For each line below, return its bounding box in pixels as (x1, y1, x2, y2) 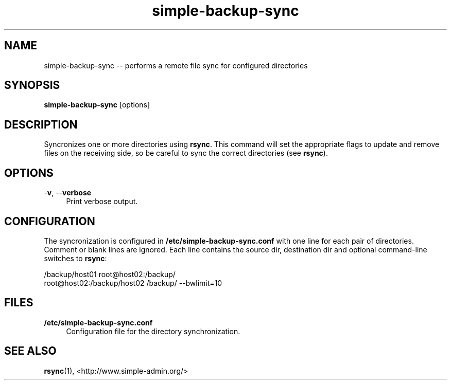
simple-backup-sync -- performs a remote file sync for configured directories (44, 61, 308, 70)
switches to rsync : (44, 253, 107, 263)
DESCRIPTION (4, 118, 78, 131)
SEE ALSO (4, 344, 57, 358)
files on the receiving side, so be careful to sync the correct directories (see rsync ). (44, 149, 328, 158)
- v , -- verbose (44, 188, 92, 197)
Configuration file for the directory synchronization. (66, 326, 240, 336)
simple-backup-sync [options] (44, 100, 150, 109)
